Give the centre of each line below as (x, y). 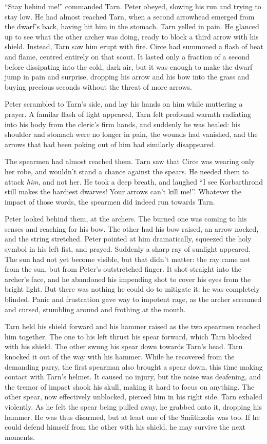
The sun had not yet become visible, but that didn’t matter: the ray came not (128, 259)
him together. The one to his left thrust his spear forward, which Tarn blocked (128, 336)
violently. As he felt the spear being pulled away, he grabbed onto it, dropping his (133, 406)
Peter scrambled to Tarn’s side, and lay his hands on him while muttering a (124, 104)
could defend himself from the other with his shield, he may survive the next (125, 427)
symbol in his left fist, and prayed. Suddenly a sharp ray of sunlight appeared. (128, 249)
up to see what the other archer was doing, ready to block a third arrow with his (132, 36)
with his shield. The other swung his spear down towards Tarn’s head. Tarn (124, 346)
